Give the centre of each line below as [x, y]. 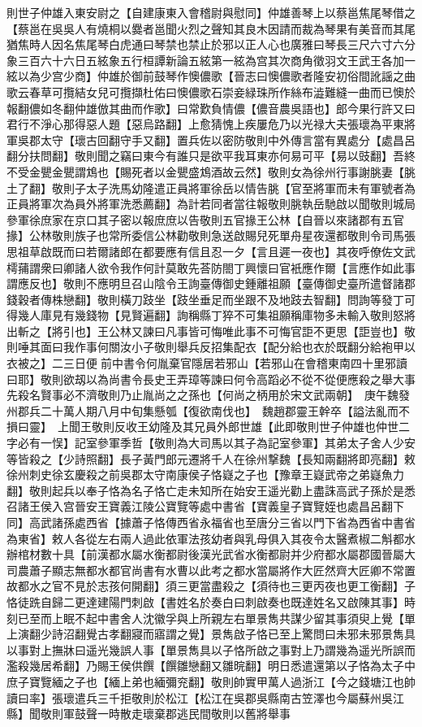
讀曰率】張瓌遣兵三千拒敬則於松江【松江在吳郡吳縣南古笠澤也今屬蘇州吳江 [205, 697]
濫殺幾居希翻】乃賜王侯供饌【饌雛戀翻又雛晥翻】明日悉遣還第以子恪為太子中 [211, 666]
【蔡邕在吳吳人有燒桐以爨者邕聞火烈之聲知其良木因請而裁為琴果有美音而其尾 [211, 28]
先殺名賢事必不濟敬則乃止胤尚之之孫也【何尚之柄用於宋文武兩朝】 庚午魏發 [208, 395]
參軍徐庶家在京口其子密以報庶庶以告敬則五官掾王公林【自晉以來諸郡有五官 [205, 219]
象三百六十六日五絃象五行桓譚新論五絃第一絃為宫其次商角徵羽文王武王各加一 [211, 60]
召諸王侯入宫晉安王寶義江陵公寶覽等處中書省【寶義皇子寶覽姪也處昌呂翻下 [205, 506]
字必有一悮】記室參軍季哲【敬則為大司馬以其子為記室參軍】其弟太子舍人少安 [211, 443]
